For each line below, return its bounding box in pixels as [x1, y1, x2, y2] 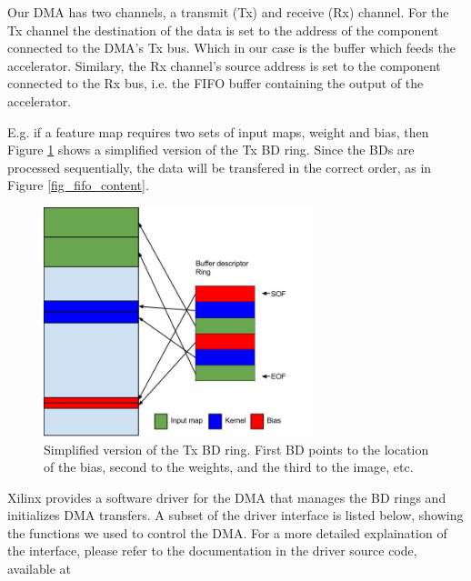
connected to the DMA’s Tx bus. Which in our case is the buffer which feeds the [7, 38, 456, 57]
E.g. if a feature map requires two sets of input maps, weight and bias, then [7, 122, 429, 141]
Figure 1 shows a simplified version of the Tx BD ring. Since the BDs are [7, 140, 415, 159]
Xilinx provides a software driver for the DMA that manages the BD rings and [7, 487, 446, 506]
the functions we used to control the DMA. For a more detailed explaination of [7, 523, 447, 542]
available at [7, 559, 71, 578]
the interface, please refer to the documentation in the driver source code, [7, 541, 417, 560]
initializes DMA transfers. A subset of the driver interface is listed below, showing [7, 506, 464, 525]
